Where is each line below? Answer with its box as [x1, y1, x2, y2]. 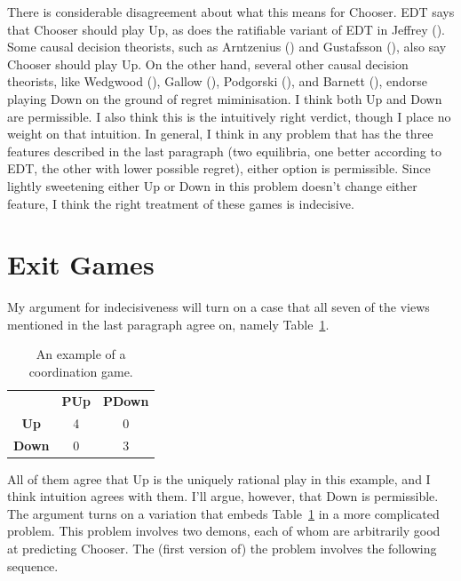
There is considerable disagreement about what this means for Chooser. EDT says [7, 3, 455, 20]
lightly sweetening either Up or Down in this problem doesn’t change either [7, 176, 417, 195]
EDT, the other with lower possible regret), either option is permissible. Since [7, 159, 431, 178]
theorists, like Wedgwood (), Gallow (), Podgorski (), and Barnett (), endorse [7, 72, 428, 91]
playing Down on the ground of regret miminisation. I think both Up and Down [7, 89, 442, 107]
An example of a [36, 345, 126, 363]
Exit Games [7, 246, 155, 283]
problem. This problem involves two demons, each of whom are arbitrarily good [7, 521, 441, 540]
